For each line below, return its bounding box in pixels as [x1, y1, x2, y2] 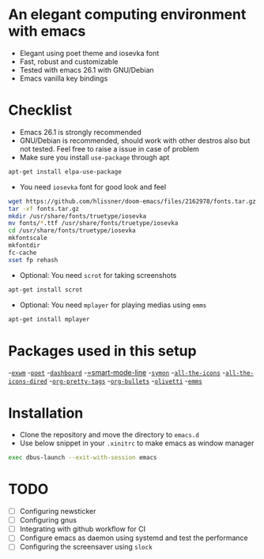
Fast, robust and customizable [19, 57, 119, 66]
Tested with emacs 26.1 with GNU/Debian [19, 65, 154, 74]
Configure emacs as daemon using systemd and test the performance [19, 533, 248, 542]
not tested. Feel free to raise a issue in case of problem [19, 144, 200, 153]
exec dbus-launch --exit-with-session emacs [8, 454, 157, 462]
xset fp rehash [8, 256, 58, 264]
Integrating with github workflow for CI [19, 524, 146, 534]
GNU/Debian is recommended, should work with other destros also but [19, 136, 251, 145]
